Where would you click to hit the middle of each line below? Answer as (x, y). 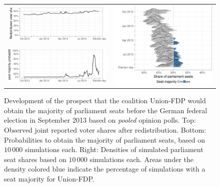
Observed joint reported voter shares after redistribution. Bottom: (105, 129)
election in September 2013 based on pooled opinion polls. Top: (100, 120)
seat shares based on (35, 159)
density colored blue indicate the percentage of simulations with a (105, 169)
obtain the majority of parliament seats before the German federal (106, 110)
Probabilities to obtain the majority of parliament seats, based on (104, 139)
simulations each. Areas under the (142, 159)
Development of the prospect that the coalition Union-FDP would (105, 100)
